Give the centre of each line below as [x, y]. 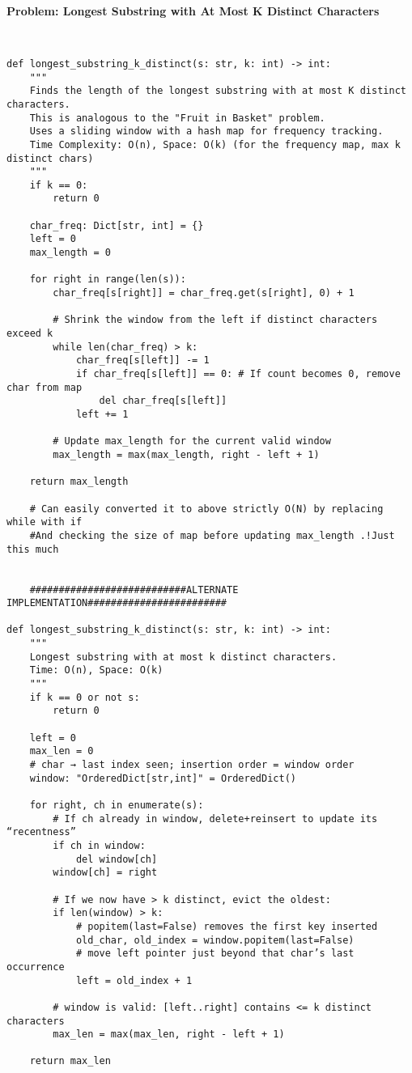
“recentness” [41, 832]
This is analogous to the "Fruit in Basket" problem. [177, 118]
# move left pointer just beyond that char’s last [215, 954]
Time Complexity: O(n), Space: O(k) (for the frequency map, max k [215, 144]
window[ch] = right [105, 873]
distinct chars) [50, 158]
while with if [45, 522]
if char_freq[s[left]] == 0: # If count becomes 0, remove [238, 374]
